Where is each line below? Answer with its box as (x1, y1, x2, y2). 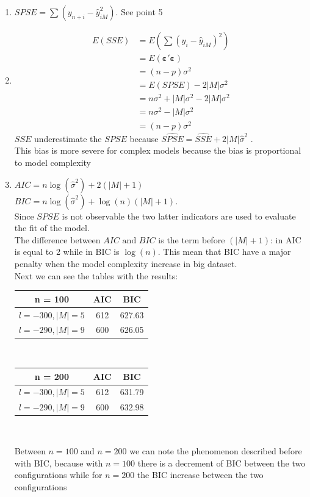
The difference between (14, 233, 101, 246)
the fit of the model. (14, 221, 90, 234)
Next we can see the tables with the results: (14, 269, 178, 282)
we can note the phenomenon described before (129, 444, 302, 457)
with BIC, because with (14, 456, 103, 469)
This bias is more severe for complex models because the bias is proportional (14, 144, 301, 157)
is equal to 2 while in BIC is (14, 245, 120, 258)
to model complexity (14, 156, 92, 169)
